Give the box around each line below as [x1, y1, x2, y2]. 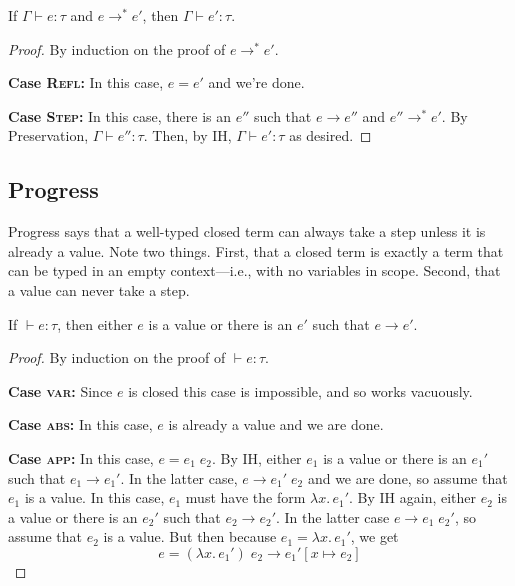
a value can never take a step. [8, 279, 190, 300]
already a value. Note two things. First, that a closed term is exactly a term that [8, 240, 504, 261]
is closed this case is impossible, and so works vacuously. [128, 380, 473, 401]
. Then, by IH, [143, 125, 232, 146]
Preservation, [8, 125, 89, 146]
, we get [350, 526, 399, 547]
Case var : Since [8, 380, 113, 401]
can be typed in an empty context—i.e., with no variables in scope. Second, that [8, 260, 501, 281]
